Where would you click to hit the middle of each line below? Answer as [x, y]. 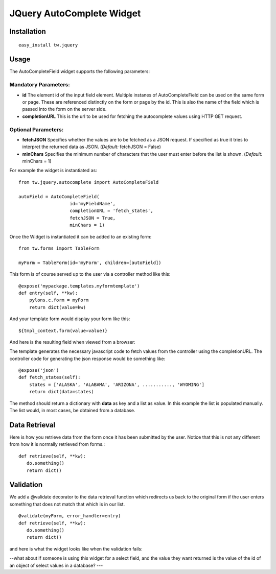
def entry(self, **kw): [48, 293]
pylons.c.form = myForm [59, 300]
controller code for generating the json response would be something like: [87, 358]
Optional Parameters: [37, 129]
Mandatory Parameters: [40, 85]
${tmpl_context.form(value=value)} [63, 330]
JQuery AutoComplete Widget [75, 13]
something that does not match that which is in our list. [67, 504]
